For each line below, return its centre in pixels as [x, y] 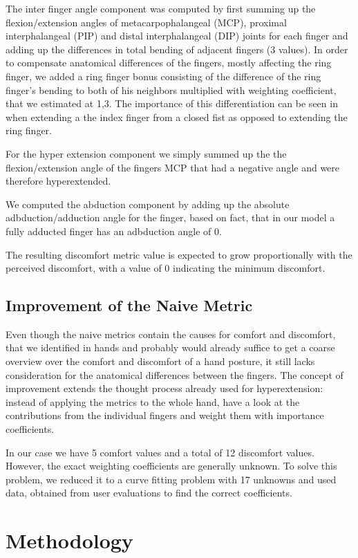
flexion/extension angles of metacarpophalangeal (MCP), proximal [146, 22]
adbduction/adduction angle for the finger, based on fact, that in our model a [170, 217]
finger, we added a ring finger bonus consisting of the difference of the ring [163, 76]
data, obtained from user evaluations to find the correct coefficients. [149, 493]
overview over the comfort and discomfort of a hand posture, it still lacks [160, 361]
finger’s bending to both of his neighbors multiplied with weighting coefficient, [171, 90]
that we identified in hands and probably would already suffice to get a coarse [170, 347]
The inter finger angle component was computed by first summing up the [161, 8]
